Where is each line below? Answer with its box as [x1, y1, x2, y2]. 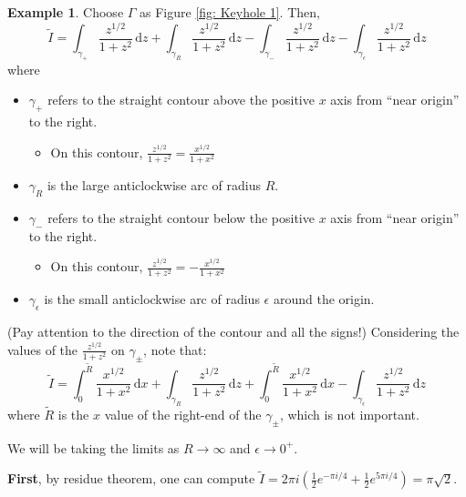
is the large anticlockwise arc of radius [47, 176, 261, 195]
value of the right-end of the [104, 404, 262, 423]
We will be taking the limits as [7, 438, 180, 457]
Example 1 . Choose [7, 3, 124, 21]
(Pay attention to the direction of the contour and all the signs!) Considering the [7, 322, 460, 341]
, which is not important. [279, 404, 419, 423]
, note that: [143, 340, 207, 359]
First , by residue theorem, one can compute [7, 469, 255, 488]
